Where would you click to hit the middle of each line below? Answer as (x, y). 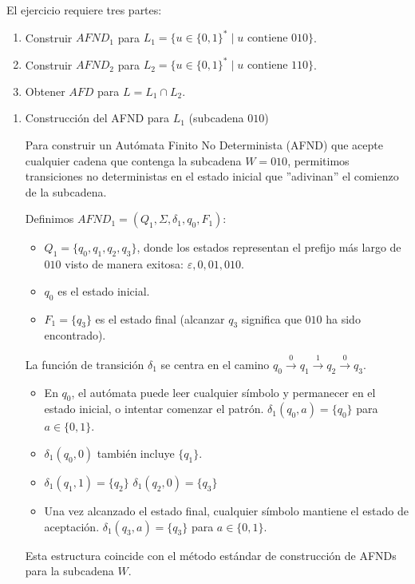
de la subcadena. (66, 191)
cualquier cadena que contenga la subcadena (133, 160)
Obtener (45, 91)
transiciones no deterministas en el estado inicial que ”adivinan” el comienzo (212, 176)
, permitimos (318, 160)
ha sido (343, 318)
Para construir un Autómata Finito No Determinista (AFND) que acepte (204, 144)
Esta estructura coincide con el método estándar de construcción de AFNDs (211, 555)
